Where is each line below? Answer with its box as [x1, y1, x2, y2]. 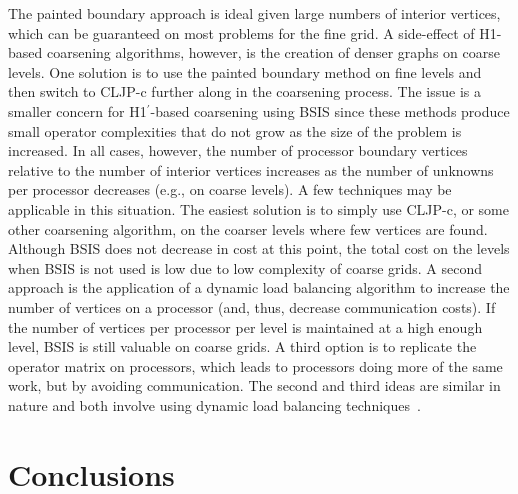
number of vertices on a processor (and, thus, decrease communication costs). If [8, 296, 496, 317]
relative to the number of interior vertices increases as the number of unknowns [8, 159, 494, 180]
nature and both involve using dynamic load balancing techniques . [8, 394, 421, 415]
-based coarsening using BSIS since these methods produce [150, 100, 510, 121]
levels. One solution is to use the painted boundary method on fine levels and [8, 61, 482, 82]
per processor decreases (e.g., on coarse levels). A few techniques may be [8, 179, 452, 200]
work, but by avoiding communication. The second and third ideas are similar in [8, 375, 501, 396]
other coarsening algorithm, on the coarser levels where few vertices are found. [8, 218, 488, 239]
